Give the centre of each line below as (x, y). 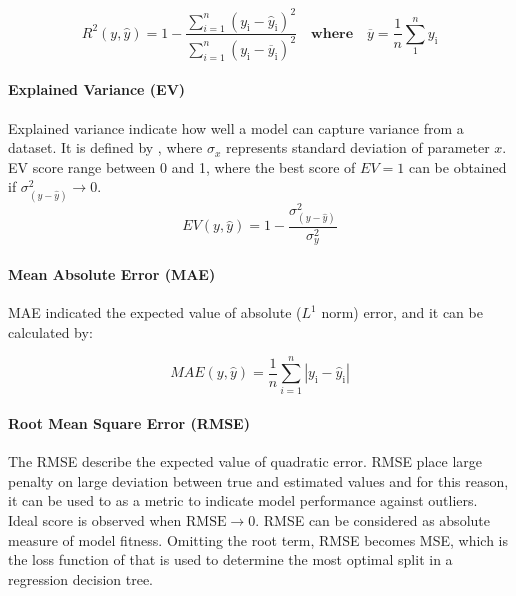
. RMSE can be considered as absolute (372, 520)
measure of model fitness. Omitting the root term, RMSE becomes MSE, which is (258, 539)
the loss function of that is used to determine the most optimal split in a (230, 559)
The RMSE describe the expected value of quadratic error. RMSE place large (245, 461)
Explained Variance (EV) (97, 89)
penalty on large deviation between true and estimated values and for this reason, (258, 480)
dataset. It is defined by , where (105, 147)
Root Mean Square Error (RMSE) (129, 423)
